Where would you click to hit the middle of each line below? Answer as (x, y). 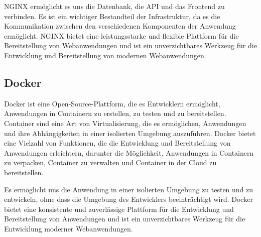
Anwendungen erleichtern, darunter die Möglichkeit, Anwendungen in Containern (129, 152)
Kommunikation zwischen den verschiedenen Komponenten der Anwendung (120, 26)
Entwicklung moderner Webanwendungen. (69, 228)
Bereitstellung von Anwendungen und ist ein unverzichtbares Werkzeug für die (125, 219)
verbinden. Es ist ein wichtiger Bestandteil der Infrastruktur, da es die (112, 16)
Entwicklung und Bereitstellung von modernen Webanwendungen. (105, 55)
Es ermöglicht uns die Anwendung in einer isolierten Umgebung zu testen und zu (129, 189)
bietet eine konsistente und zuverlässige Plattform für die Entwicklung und (119, 209)
